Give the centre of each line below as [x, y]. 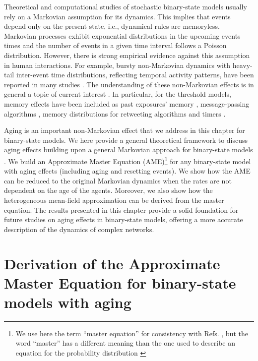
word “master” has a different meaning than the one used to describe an [125, 343]
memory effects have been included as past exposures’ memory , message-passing [127, 103]
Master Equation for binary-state [120, 282]
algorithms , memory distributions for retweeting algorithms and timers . [115, 113]
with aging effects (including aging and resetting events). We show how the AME [127, 171]
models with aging [68, 302]
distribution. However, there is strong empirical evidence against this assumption [127, 55]
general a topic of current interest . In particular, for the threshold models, [118, 94]
